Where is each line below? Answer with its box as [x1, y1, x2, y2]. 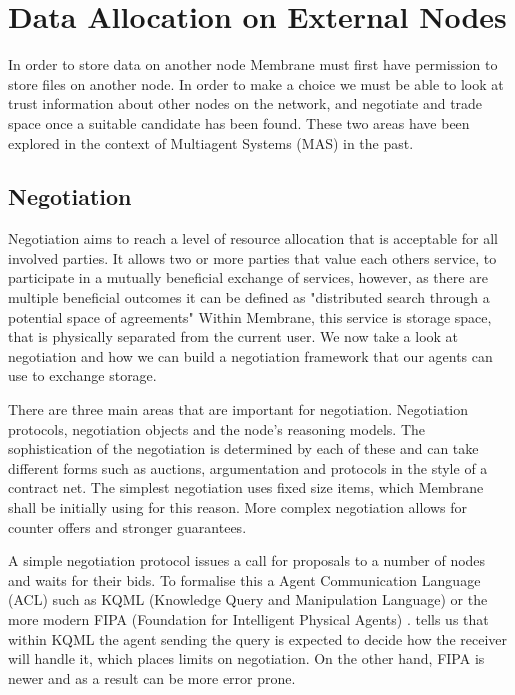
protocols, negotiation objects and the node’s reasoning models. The [8, 418, 425, 439]
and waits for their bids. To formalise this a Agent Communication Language [8, 569, 481, 590]
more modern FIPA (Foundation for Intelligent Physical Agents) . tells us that [8, 608, 489, 629]
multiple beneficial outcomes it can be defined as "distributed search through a [8, 287, 490, 308]
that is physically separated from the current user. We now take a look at [8, 326, 459, 347]
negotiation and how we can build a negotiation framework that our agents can [8, 345, 493, 366]
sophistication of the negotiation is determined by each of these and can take [8, 438, 479, 459]
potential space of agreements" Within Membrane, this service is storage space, [8, 306, 492, 327]
